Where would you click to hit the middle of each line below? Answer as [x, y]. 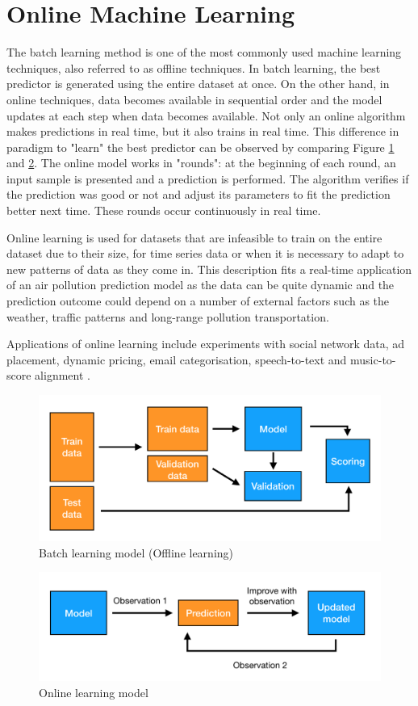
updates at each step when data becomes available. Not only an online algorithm [206, 115]
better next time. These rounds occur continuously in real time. [164, 210]
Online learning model [94, 692]
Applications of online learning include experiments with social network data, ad [206, 344]
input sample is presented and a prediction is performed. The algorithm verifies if [208, 178]
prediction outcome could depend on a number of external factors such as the [198, 301]
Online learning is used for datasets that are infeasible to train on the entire [194, 237]
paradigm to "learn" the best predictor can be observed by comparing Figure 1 [201, 147]
